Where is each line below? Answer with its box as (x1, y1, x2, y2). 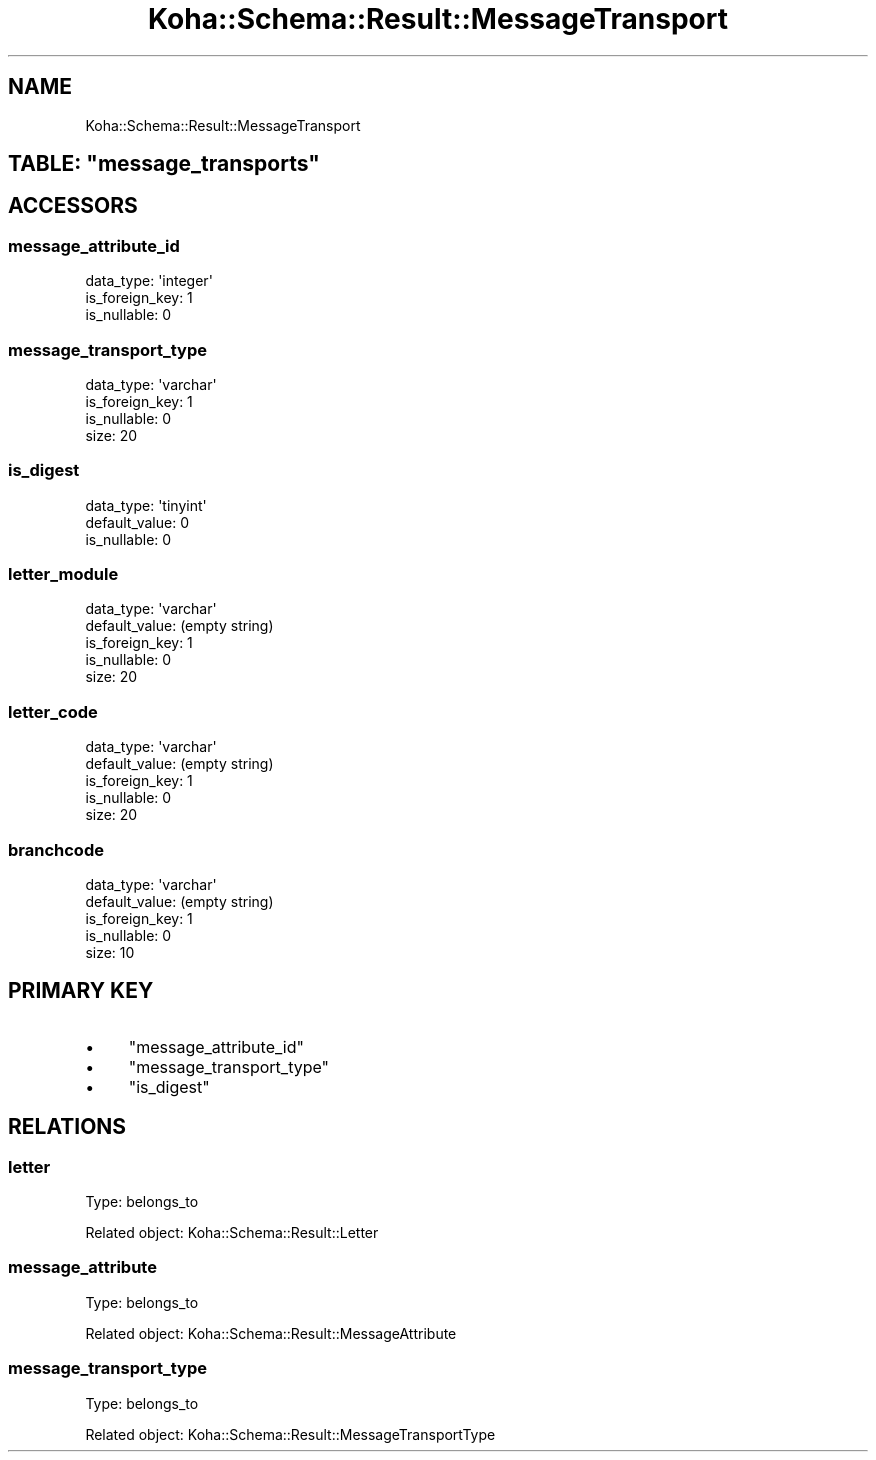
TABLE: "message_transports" (8, 151, 320, 177)
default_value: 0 (85, 513, 189, 531)
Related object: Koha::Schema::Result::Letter (85, 1224, 379, 1242)
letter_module (8, 564, 119, 585)
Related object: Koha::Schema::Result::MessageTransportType (85, 1425, 496, 1443)
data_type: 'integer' (85, 272, 213, 290)
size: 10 (85, 943, 135, 961)
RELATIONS (8, 1114, 127, 1140)
